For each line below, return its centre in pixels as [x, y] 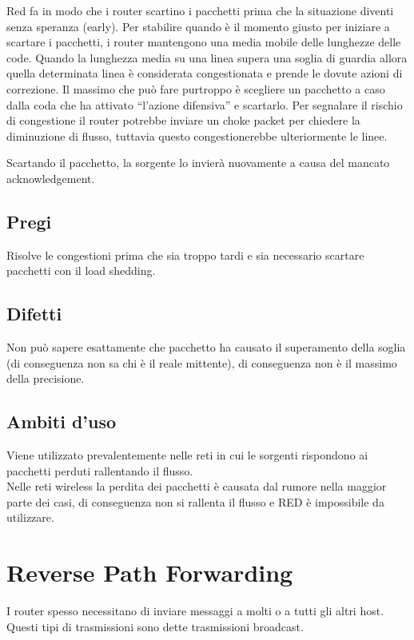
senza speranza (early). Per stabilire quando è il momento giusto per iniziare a [198, 26]
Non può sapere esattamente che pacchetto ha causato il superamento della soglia [206, 347]
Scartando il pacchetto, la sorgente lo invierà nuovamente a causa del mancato [198, 163]
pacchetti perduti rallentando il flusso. [100, 470]
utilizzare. [30, 517]
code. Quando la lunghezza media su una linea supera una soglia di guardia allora [207, 57]
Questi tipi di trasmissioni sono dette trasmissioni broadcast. [155, 626]
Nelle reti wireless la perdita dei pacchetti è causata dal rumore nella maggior [197, 486]
